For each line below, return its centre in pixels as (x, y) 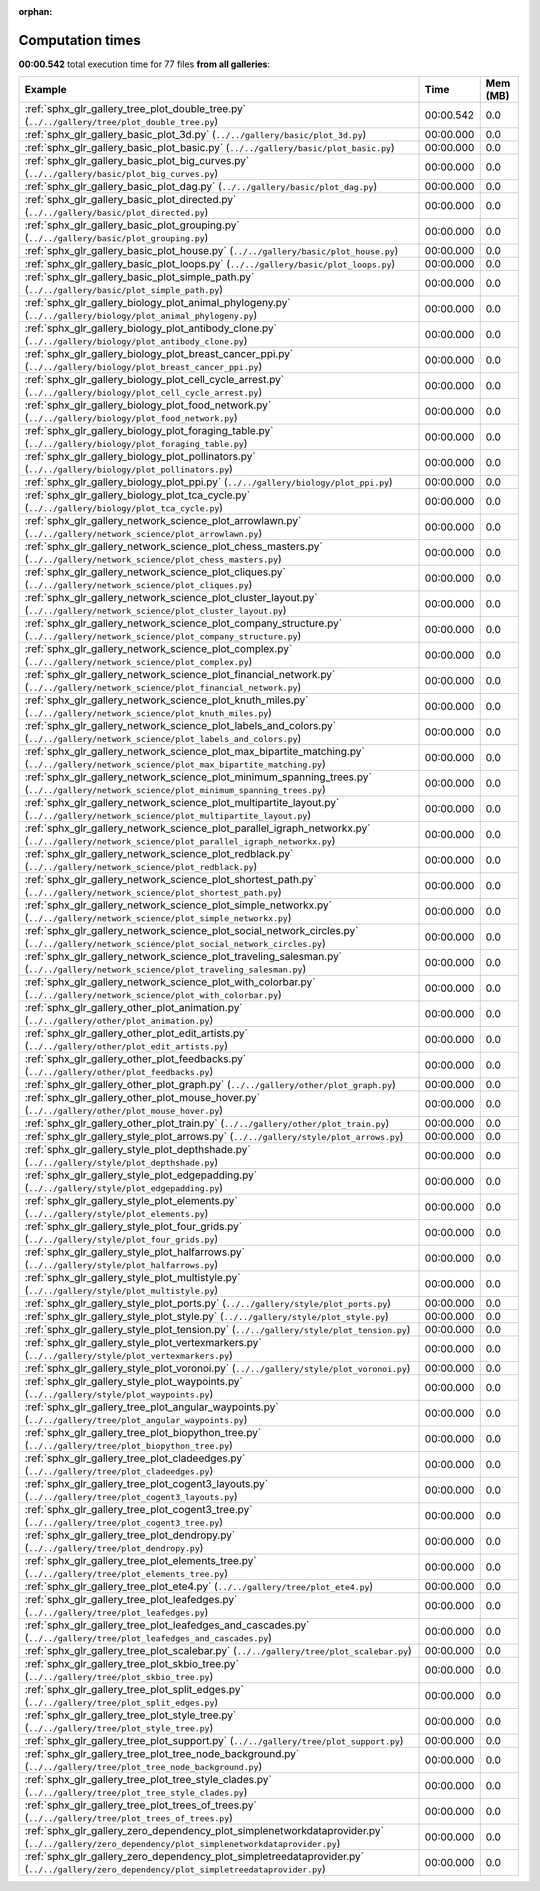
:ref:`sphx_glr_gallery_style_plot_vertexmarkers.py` (143, 1343)
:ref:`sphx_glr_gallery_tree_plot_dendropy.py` (130, 1535)
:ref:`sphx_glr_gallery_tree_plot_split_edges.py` (134, 1690)
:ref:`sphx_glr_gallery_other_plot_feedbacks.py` (135, 1059)
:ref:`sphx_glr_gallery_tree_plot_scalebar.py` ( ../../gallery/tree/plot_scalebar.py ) (218, 1651)
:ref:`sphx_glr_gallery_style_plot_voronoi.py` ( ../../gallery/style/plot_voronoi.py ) (217, 1368)
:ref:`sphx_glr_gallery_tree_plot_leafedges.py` (131, 1600)
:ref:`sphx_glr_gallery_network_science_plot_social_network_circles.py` (191, 931)
